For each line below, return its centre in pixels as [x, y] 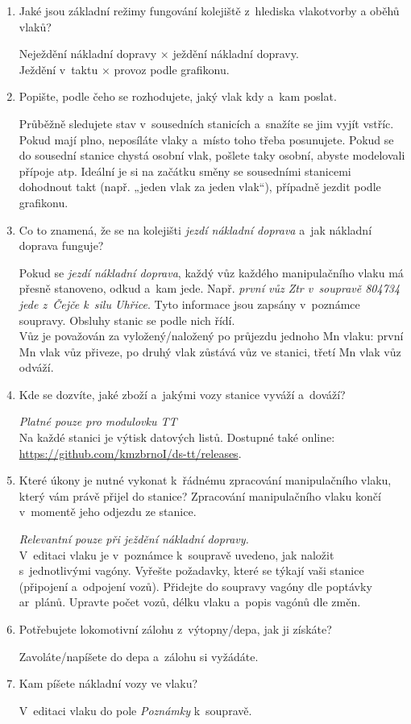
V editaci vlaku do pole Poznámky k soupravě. [135, 710]
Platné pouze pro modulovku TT [98, 421]
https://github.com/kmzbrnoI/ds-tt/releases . [130, 453]
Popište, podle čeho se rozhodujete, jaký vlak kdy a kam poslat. [178, 96]
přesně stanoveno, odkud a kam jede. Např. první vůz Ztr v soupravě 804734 [210, 288]
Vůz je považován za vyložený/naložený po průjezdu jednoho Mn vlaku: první [211, 336]
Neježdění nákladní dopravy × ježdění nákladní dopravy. [159, 54]
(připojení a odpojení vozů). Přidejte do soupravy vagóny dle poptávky [195, 586]
